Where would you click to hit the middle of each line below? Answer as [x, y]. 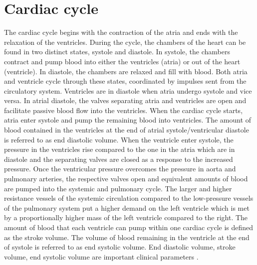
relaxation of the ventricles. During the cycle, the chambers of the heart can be [125, 42]
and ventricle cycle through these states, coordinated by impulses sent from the [125, 81]
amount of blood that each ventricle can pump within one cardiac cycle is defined [129, 227]
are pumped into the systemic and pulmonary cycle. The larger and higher [118, 188]
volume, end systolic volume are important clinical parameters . [101, 256]
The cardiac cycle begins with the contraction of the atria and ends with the [121, 32]
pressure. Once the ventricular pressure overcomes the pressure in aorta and [120, 169]
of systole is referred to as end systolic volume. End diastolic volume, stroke [120, 247]
